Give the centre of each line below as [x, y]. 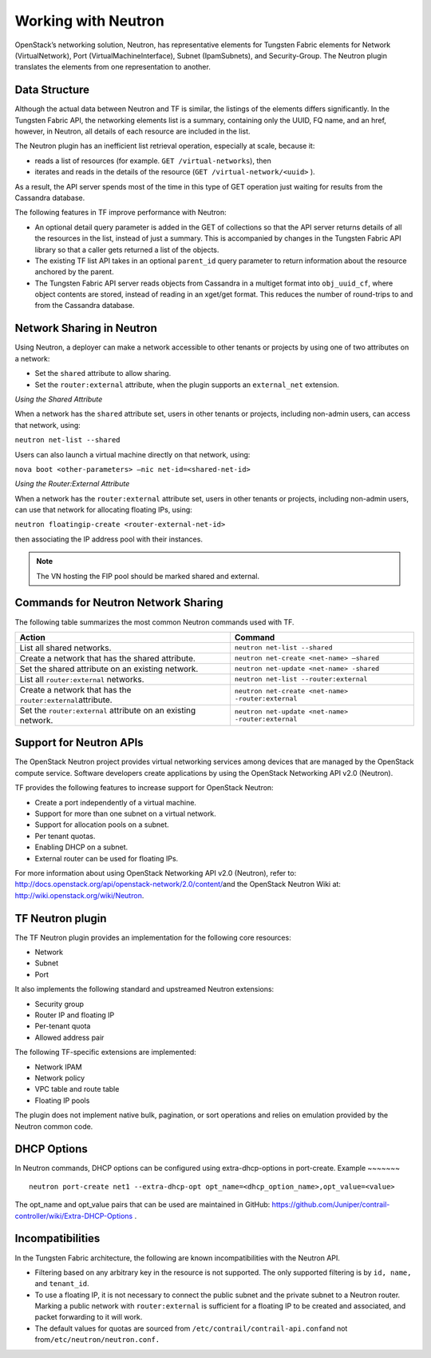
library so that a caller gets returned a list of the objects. [127, 250]
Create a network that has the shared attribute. [107, 658]
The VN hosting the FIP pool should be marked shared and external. [148, 576]
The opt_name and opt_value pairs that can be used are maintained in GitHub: [142, 1204]
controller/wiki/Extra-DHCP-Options [74, 1216]
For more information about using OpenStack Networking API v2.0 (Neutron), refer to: [156, 873]
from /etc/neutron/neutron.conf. [97, 1340]
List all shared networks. [65, 648]
